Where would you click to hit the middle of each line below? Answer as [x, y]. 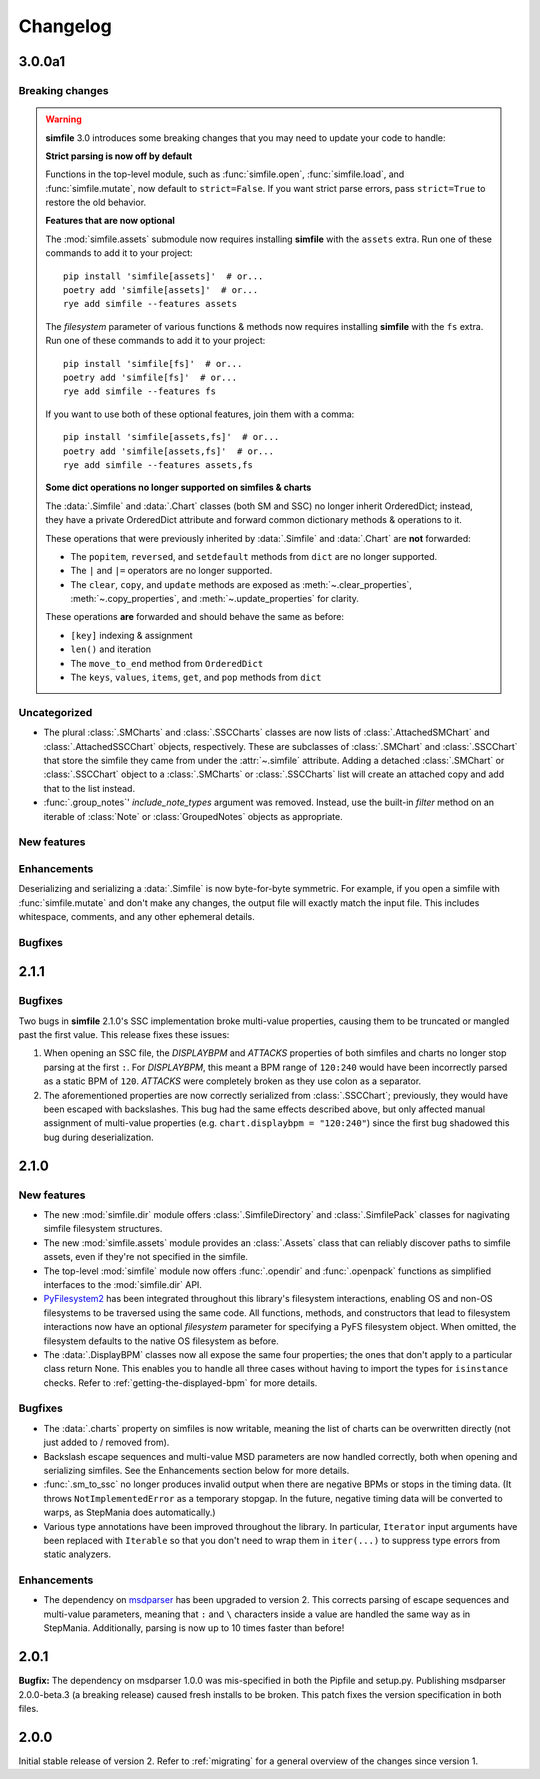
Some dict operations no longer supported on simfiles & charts [178, 487]
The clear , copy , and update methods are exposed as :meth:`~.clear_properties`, [241, 584]
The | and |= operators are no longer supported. [171, 571]
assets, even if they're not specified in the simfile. [146, 1257]
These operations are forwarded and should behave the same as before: [195, 617]
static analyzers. [77, 1554]
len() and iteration [111, 649]
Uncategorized [55, 712]
